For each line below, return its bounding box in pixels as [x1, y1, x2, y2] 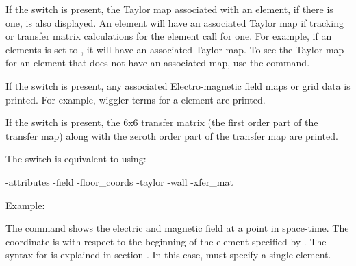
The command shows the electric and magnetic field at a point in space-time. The [5, 221, 349, 235]
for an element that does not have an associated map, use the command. [5, 56, 310, 70]
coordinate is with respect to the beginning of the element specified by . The [5, 234, 327, 248]
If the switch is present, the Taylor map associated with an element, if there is [5, 2, 333, 16]
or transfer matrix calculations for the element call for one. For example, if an [5, 29, 332, 43]
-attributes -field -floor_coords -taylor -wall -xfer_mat [5, 174, 233, 189]
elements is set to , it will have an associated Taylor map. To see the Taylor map [5, 42, 344, 56]
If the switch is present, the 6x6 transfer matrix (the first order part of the [5, 115, 318, 130]
